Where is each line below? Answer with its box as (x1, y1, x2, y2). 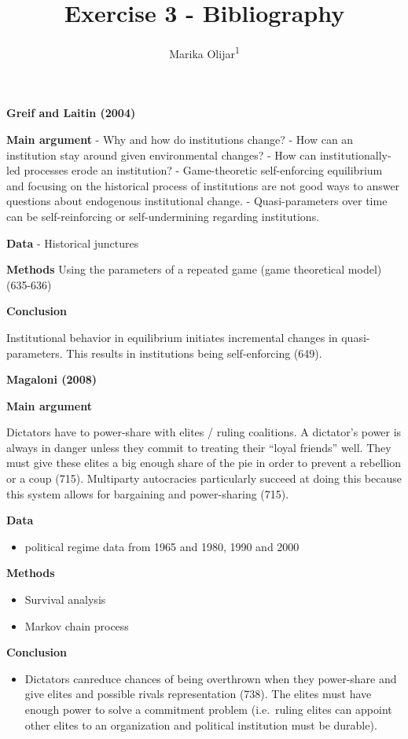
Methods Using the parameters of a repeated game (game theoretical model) (6, 261, 382, 278)
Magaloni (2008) (6, 371, 97, 388)
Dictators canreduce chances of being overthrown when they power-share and (24, 670, 397, 686)
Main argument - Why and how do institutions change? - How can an (6, 131, 354, 147)
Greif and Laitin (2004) (6, 105, 136, 121)
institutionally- (319, 146, 391, 163)
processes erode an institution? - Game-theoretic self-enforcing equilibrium (24, 162, 383, 178)
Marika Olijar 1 (169, 43, 240, 61)
